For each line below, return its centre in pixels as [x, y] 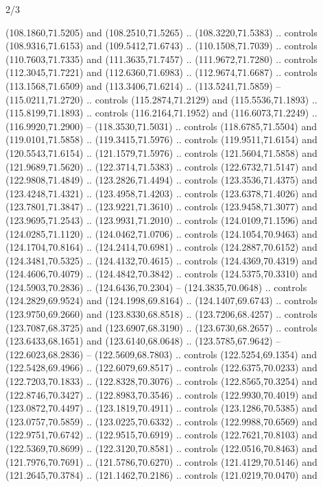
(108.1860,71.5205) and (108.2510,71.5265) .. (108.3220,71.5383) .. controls [161, 32]
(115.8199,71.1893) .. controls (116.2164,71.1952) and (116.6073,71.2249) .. [161, 113]
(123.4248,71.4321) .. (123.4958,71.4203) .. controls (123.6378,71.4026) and [161, 193]
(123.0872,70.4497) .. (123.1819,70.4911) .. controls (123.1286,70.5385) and [161, 408]
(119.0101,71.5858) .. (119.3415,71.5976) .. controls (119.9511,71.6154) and [161, 139]
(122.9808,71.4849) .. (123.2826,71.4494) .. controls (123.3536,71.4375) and [161, 180]
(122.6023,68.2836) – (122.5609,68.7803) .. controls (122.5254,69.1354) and [161, 354]
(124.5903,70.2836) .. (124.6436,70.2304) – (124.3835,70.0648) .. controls [156, 287]
